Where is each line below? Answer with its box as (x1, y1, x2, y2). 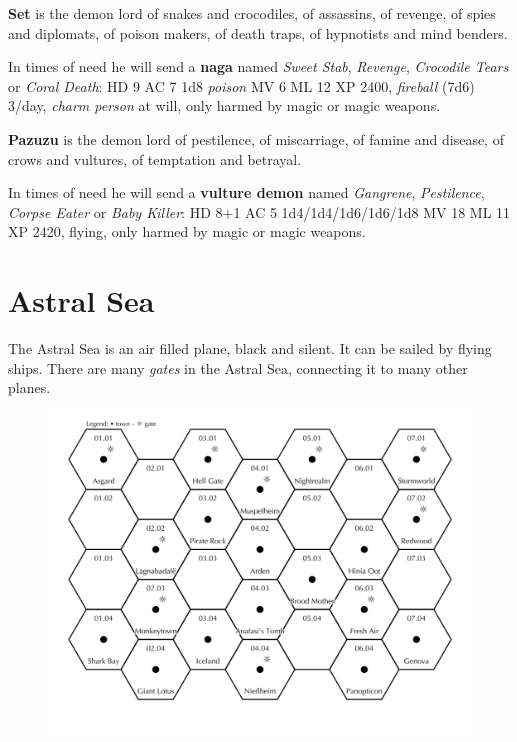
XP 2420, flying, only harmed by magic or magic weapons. (8, 221, 366, 242)
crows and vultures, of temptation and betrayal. (8, 148, 302, 169)
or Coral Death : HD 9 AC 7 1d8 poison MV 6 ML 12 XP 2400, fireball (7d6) (8, 75, 475, 96)
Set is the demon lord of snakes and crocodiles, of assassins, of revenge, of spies (8, 3, 496, 23)
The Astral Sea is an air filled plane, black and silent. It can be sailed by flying (8, 338, 492, 359)
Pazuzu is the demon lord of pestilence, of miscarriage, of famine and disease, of (8, 128, 504, 149)
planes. (8, 377, 51, 398)
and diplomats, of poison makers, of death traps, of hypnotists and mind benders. (8, 22, 508, 43)
